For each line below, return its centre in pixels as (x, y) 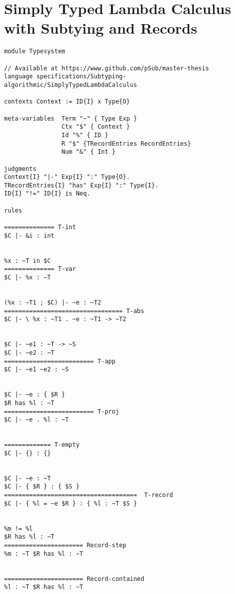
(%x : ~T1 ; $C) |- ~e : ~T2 (53, 303)
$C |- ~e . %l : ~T (36, 420)
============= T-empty (42, 445)
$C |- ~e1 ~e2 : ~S (36, 370)
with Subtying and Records (101, 28)
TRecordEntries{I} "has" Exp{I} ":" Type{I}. (81, 185)
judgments (20, 169)
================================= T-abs (74, 311)
